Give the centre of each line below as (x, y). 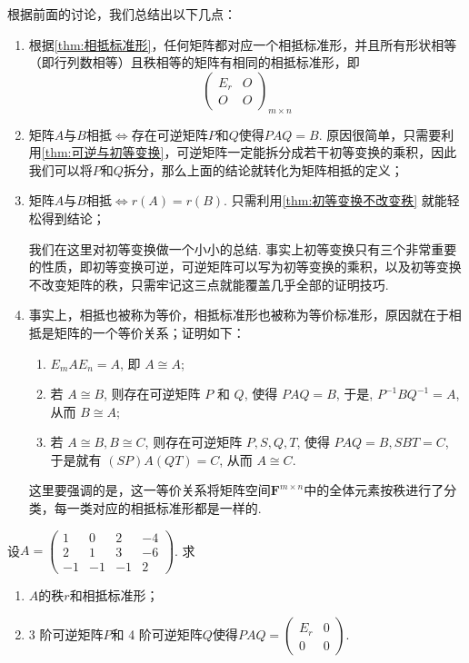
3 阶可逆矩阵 (66, 634)
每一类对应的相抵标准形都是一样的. (158, 508)
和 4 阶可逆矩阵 (157, 634)
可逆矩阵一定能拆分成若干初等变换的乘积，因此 (317, 152)
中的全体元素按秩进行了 (374, 490)
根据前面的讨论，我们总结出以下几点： (122, 14)
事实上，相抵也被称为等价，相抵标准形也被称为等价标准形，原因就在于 (239, 315)
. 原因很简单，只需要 (380, 134)
